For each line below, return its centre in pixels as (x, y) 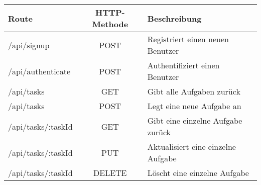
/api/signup (29, 45)
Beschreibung (174, 18)
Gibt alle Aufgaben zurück (194, 91)
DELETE (110, 173)
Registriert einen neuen (188, 39)
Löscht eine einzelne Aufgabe (198, 173)
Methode (110, 24)
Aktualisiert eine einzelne (191, 147)
